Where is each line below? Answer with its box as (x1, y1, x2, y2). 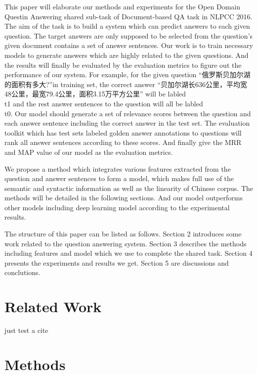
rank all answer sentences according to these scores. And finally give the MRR (4, 137, 242, 147)
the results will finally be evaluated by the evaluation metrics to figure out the (4, 59, 242, 70)
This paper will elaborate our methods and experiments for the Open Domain (4, 1, 241, 11)
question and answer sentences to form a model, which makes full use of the (4, 173, 234, 184)
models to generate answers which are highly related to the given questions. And (4, 49, 249, 60)
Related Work (4, 296, 102, 317)
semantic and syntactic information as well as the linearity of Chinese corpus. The (4, 183, 253, 193)
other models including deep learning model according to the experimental (4, 202, 230, 212)
